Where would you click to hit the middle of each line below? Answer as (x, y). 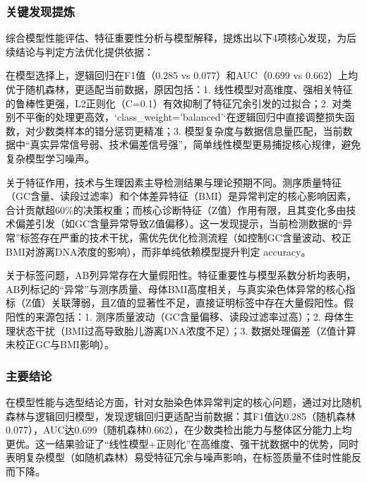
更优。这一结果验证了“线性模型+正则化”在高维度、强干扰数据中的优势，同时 (182, 443)
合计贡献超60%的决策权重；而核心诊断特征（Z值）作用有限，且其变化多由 (176, 209)
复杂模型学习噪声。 (50, 158)
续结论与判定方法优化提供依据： (80, 51)
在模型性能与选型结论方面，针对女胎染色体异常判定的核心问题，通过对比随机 (183, 401)
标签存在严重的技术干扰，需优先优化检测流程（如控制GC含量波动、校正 (186, 237)
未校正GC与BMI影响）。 (60, 344)
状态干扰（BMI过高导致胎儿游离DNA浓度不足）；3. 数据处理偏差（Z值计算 (186, 330)
